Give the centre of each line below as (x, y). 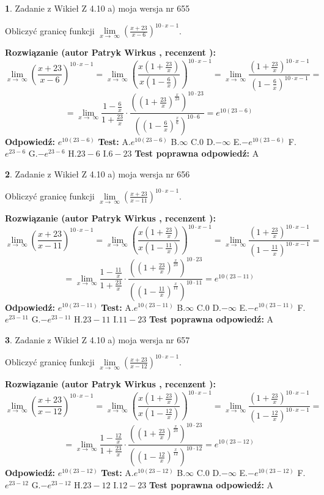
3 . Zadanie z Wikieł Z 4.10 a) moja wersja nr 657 (98, 339)
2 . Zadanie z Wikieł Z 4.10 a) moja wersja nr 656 (98, 173)
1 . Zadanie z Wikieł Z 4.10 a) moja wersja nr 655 (98, 8)
